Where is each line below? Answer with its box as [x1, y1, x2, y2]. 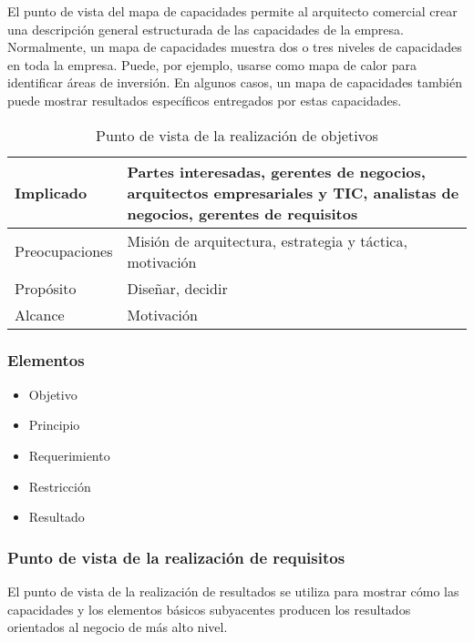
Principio [28, 415, 80, 434]
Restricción [28, 476, 91, 495]
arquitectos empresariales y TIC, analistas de [127, 181, 459, 203]
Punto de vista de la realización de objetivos [96, 124, 378, 146]
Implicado [15, 181, 88, 203]
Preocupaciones [15, 240, 113, 262]
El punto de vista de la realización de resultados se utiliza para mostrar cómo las [7, 581, 459, 600]
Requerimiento [28, 445, 110, 464]
